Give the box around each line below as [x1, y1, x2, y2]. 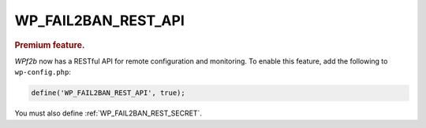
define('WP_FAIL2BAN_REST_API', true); [31, 89, 185, 97]
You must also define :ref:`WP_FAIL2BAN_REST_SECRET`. [14, 108, 203, 118]
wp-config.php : [14, 68, 71, 77]
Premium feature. [14, 39, 85, 50]
